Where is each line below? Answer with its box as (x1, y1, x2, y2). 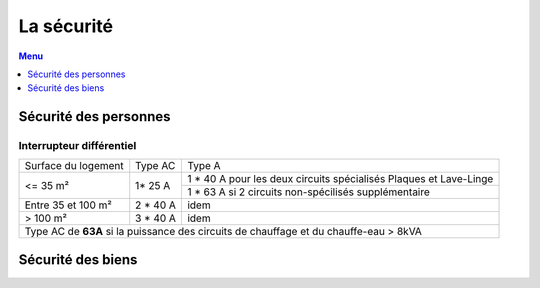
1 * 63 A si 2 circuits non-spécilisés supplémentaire (186, 185, 430, 199)
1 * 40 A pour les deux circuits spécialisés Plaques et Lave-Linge (186, 172, 494, 186)
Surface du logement (24, 159, 124, 173)
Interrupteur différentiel (18, 139, 137, 153)
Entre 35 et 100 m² (24, 198, 112, 212)
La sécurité (18, 15, 114, 37)
